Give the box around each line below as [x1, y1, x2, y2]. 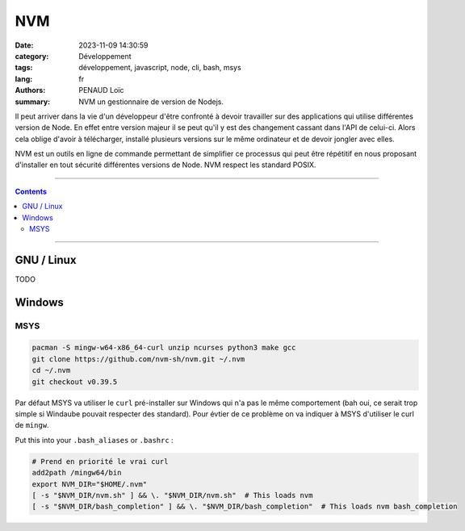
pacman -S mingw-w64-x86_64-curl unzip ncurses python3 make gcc [31, 343, 296, 353]
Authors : [15, 86, 46, 95]
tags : [15, 63, 33, 73]
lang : [15, 73, 33, 84]
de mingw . [15, 420, 49, 430]
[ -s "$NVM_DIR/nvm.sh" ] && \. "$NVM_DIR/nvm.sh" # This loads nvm [31, 491, 313, 500]
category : [15, 51, 49, 61]
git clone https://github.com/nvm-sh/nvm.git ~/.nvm [31, 354, 245, 363]
